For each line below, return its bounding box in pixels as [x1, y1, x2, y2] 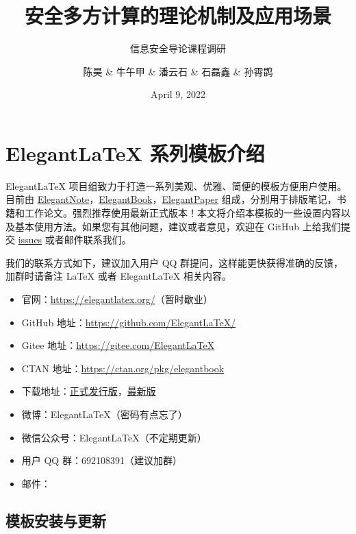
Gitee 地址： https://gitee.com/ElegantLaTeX [21, 338, 215, 352]
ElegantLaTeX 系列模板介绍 [5, 138, 265, 167]
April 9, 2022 [151, 87, 205, 101]
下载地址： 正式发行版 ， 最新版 [21, 384, 156, 398]
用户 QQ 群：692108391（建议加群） [21, 453, 182, 468]
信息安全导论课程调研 [130, 41, 226, 56]
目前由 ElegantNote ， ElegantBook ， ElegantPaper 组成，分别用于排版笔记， [5, 192, 337, 206]
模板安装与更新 [5, 509, 106, 531]
